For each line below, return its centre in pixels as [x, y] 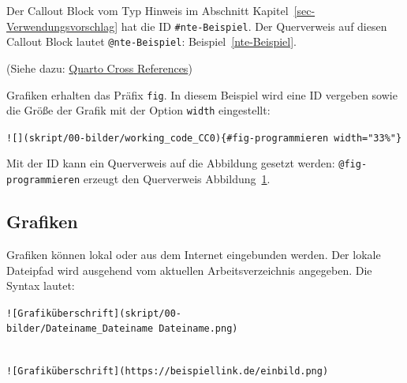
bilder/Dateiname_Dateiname [80, 329]
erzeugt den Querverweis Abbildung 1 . [177, 179]
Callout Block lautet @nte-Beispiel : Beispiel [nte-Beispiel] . [151, 41]
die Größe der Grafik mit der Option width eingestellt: [138, 110]
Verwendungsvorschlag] [62, 26]
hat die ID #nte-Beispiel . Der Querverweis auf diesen [254, 26]
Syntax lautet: [41, 285]
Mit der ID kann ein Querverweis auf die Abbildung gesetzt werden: [171, 163]
